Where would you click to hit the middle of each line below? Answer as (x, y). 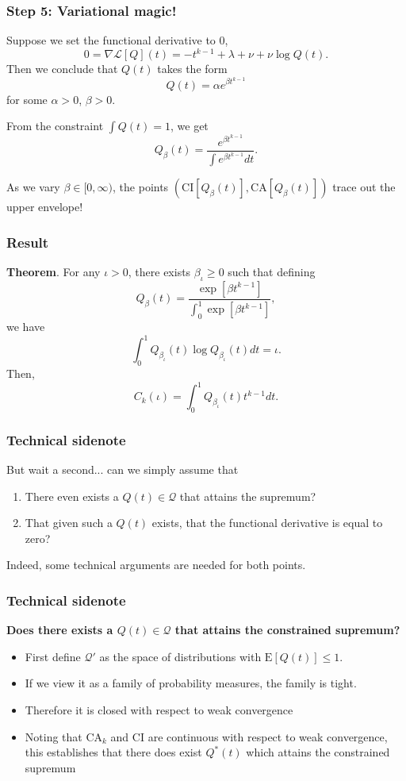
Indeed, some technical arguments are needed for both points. (156, 565)
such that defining (272, 272)
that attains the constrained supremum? (287, 630)
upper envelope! (45, 207)
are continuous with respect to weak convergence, (268, 736)
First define (53, 656)
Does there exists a (60, 630)
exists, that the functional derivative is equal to (267, 523)
